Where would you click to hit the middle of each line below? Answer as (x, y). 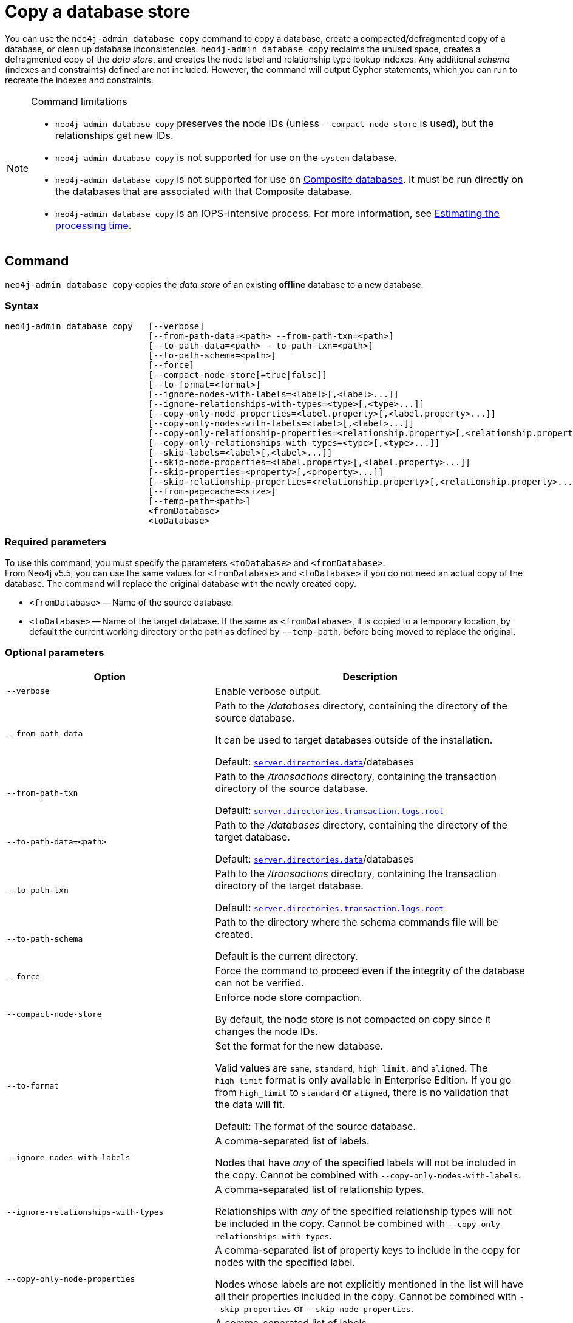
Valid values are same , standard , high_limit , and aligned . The (351, 1068)
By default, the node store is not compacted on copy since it (353, 1019)
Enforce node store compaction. (289, 997)
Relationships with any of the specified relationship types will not (364, 1211)
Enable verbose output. (268, 691)
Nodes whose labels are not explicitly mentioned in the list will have (369, 1284)
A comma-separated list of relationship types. (320, 1189)
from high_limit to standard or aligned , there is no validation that (362, 1092)
